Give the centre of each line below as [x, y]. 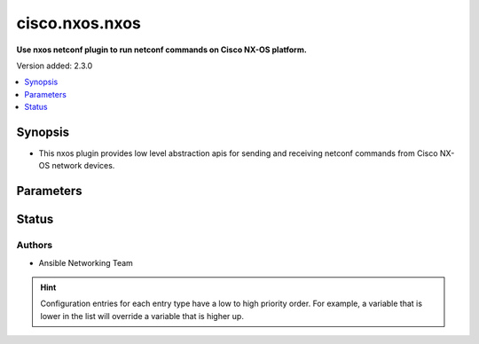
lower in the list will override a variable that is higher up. [142, 316]
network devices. [83, 166]
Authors [35, 246]
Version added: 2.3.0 [55, 66]
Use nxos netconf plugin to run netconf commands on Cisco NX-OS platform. [162, 50]
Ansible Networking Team [86, 262]
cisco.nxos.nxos [79, 23]
